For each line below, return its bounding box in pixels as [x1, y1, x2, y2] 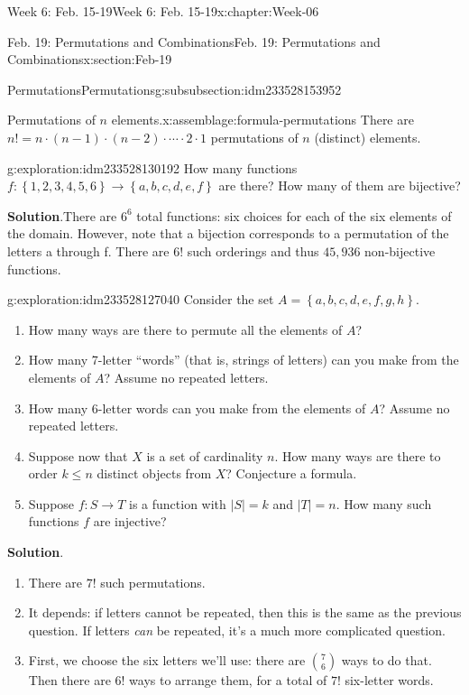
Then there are [28, 671, 111, 690]
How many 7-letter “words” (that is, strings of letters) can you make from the [28, 350, 459, 369]
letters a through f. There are [7, 241, 170, 260]
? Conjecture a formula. [225, 464, 357, 483]
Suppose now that [28, 446, 128, 465]
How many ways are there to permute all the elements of [28, 320, 343, 338]
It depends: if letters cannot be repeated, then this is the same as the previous [28, 603, 462, 622]
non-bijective [364, 241, 436, 260]
